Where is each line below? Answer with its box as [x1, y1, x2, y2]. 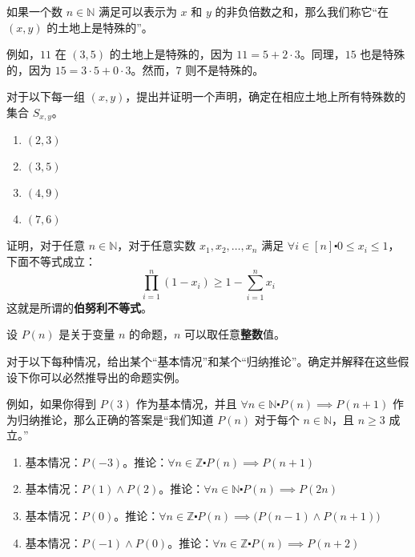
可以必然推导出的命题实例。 [39, 368, 186, 385]
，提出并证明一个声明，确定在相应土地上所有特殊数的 [125, 88, 406, 105]
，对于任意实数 [117, 237, 196, 254]
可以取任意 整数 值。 [184, 326, 286, 343]
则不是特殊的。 [185, 61, 264, 78]
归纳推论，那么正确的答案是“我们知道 [17, 411, 214, 427]
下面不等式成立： [6, 253, 96, 270]
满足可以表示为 [98, 3, 177, 19]
